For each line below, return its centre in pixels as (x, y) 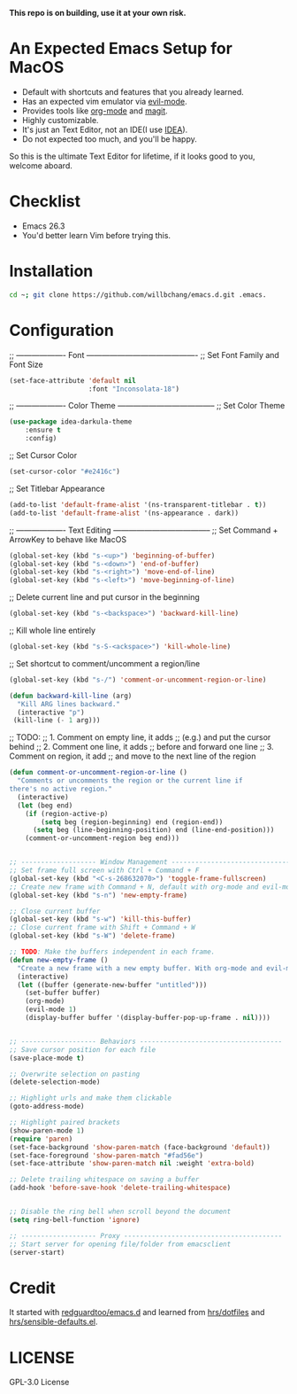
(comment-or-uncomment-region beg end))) (102, 838)
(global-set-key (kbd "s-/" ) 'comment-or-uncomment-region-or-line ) (138, 680)
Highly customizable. (60, 120)
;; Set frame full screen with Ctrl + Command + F (104, 870)
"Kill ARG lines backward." (69, 704)
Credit (32, 1288)
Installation (51, 272)
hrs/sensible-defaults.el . (54, 1322)
